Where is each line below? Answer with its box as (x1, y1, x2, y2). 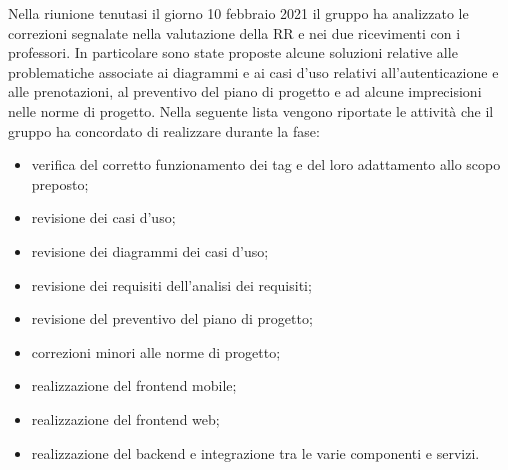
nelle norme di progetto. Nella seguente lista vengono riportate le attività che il (8, 100, 494, 121)
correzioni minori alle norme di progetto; (31, 341, 281, 362)
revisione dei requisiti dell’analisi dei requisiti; (31, 274, 312, 295)
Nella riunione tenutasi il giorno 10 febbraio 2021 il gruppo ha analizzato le (8, 3, 469, 23)
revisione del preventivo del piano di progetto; (31, 308, 313, 329)
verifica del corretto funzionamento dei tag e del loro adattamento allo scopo (31, 154, 501, 175)
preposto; (31, 173, 89, 194)
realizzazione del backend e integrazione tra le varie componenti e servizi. (31, 442, 480, 463)
